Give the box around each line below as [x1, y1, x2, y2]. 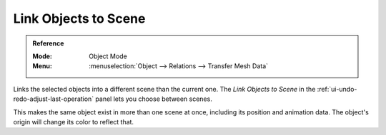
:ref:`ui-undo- [317, 85, 357, 93]
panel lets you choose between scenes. [95, 94, 212, 103]
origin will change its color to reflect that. [13, 117, 134, 126]
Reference [32, 39, 64, 48]
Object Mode [89, 52, 128, 60]
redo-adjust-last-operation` [13, 94, 94, 103]
